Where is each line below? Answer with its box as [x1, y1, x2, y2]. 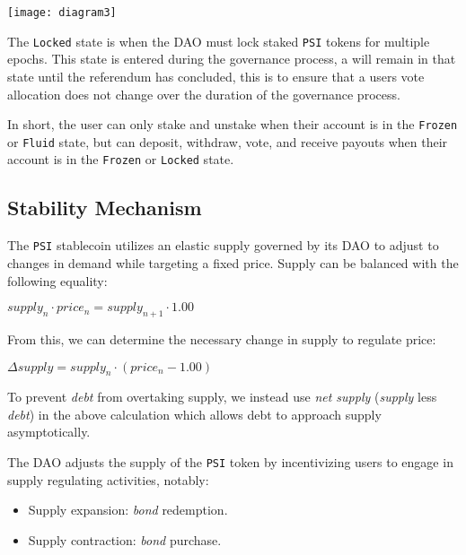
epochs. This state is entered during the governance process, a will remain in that [7, 49, 456, 68]
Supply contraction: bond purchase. [28, 530, 222, 549]
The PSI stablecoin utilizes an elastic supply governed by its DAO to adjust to [7, 236, 439, 255]
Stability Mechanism [7, 194, 202, 221]
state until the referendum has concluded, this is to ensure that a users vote [7, 66, 425, 85]
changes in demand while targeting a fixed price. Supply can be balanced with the [7, 253, 459, 272]
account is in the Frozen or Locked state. [7, 150, 234, 169]
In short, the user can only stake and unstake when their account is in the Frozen [7, 115, 458, 134]
